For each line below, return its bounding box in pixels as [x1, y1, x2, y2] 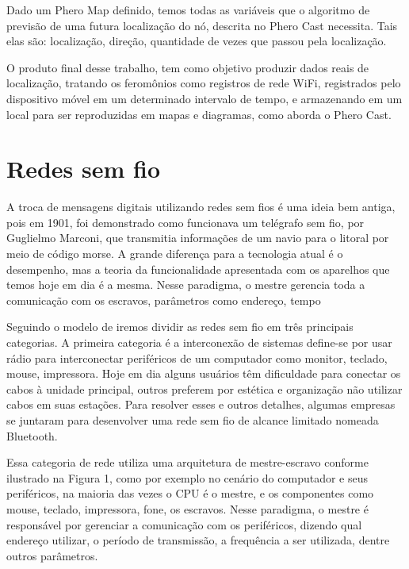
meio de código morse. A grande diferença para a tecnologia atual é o [6, 245, 343, 262]
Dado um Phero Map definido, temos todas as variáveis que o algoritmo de [6, 2, 370, 17]
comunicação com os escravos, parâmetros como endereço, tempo [6, 291, 321, 308]
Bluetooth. [6, 427, 58, 444]
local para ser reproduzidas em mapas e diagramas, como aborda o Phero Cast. [6, 106, 392, 122]
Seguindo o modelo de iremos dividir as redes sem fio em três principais [6, 318, 354, 335]
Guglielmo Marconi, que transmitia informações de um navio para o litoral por [6, 229, 389, 246]
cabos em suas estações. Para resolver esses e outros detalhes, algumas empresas [6, 396, 396, 413]
